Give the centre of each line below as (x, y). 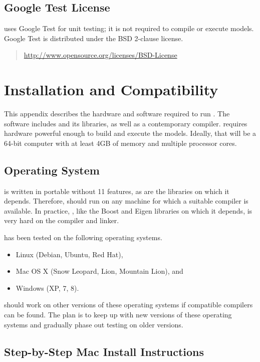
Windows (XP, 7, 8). (47, 288)
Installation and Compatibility (111, 89)
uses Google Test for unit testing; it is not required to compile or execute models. (129, 28)
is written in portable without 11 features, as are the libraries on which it (117, 191)
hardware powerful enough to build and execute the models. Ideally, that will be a (130, 133)
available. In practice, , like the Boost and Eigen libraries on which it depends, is (128, 210)
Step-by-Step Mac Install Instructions (104, 351)
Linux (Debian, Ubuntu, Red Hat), (69, 254)
